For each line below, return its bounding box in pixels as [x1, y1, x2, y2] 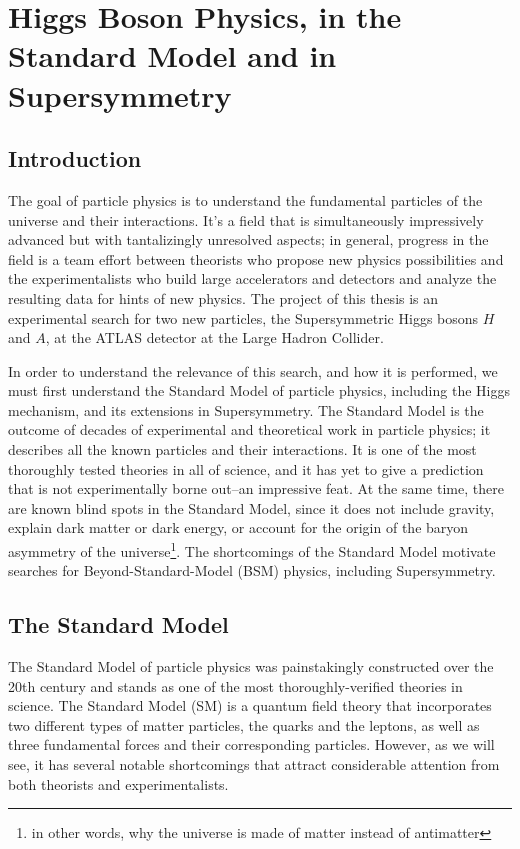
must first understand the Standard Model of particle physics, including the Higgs [8, 380, 510, 401]
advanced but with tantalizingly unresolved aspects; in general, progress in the [8, 229, 489, 250]
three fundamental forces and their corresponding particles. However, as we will [8, 734, 495, 755]
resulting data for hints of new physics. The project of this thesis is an [8, 287, 439, 308]
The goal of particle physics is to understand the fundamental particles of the [8, 189, 483, 210]
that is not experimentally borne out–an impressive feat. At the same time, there [8, 478, 504, 499]
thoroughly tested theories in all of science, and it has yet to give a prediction [8, 458, 484, 479]
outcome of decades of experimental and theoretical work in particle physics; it [8, 419, 491, 440]
